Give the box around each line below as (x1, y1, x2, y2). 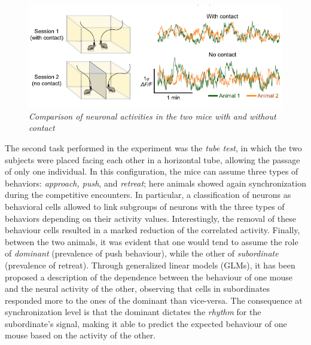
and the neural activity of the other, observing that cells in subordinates (5, 282, 270, 295)
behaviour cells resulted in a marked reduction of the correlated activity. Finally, (5, 224, 300, 236)
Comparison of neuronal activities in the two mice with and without (29, 109, 276, 122)
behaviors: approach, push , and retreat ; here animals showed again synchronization (5, 176, 306, 189)
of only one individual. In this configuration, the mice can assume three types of (5, 165, 298, 178)
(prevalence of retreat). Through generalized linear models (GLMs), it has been (5, 258, 295, 271)
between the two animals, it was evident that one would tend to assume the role (5, 235, 298, 248)
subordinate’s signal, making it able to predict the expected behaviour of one (5, 317, 287, 329)
